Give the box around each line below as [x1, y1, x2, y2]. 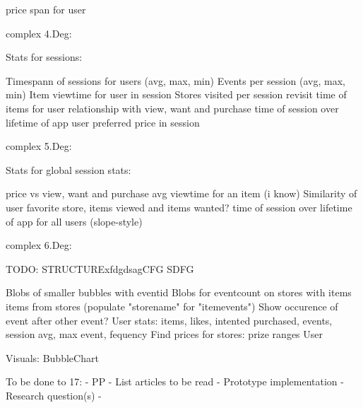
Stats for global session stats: [6, 162, 131, 177]
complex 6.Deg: [6, 238, 72, 252]
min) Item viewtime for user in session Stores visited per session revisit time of [6, 87, 347, 102]
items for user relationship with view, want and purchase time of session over [6, 100, 339, 115]
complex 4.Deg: [6, 25, 72, 40]
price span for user [6, 2, 86, 16]
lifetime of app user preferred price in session [6, 115, 200, 129]
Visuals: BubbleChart [6, 350, 99, 365]
